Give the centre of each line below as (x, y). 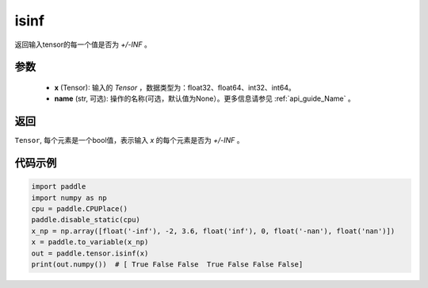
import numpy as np (69, 198)
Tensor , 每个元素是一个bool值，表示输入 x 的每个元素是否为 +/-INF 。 (130, 140)
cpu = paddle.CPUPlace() (80, 209)
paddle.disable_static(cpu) (86, 220)
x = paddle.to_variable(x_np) (90, 242)
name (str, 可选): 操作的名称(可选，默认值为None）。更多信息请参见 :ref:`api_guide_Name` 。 (205, 98)
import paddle (59, 187)
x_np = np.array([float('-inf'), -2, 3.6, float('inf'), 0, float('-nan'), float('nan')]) (213, 231)
